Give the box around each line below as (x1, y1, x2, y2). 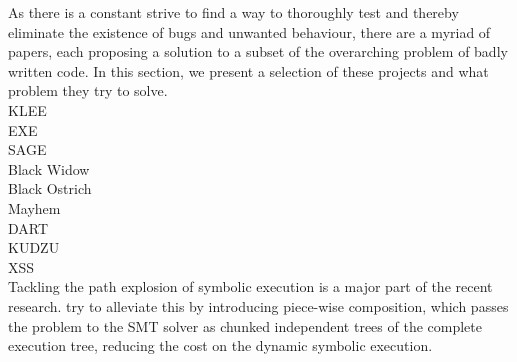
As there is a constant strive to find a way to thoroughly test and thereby (8, 2, 459, 22)
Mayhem (8, 197, 61, 218)
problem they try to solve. (8, 80, 168, 101)
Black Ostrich (8, 178, 92, 199)
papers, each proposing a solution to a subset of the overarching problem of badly (8, 41, 508, 62)
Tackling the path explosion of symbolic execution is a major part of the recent (8, 276, 493, 297)
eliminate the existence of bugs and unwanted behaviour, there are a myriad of (8, 21, 491, 42)
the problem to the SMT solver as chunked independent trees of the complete (8, 315, 482, 336)
